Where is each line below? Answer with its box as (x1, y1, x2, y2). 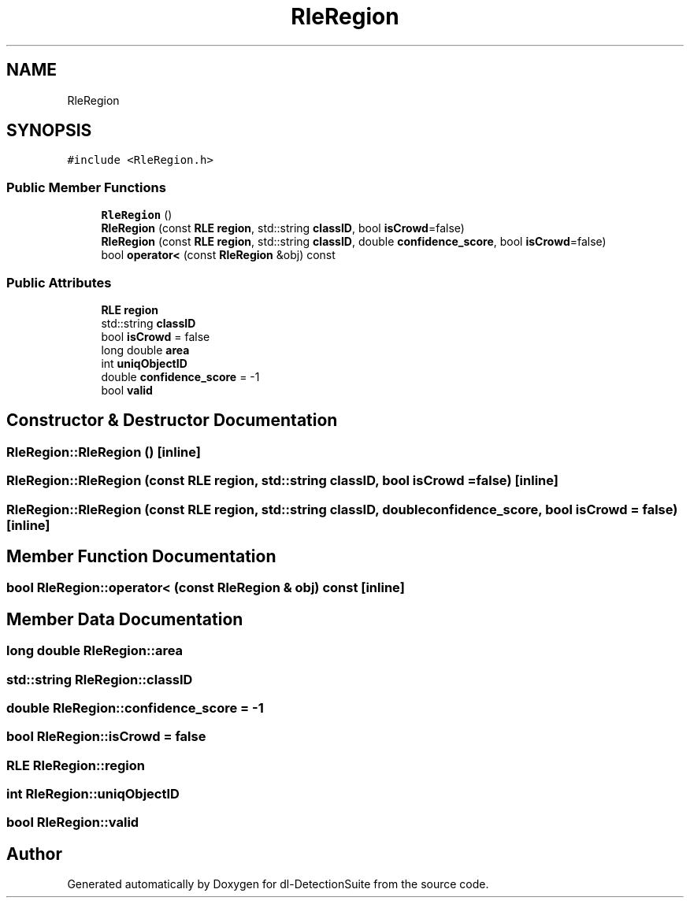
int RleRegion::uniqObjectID (6, 786, 180, 802)
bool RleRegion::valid (6, 814, 139, 831)
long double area (101, 343, 190, 357)
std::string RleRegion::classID (6, 671, 193, 687)
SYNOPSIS (6, 120, 92, 141)
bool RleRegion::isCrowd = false (6, 728, 206, 745)
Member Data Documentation (6, 609, 243, 629)
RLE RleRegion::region (6, 757, 145, 773)
